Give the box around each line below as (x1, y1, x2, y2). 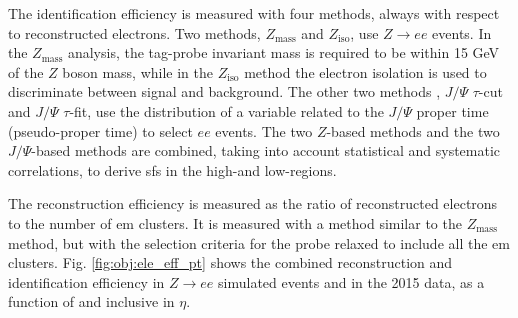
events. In (432, 22, 492, 43)
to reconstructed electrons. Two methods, (8, 22, 261, 43)
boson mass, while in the (62, 61, 214, 82)
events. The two (215, 120, 313, 141)
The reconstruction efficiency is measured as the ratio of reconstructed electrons (8, 193, 498, 214)
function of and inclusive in (8, 291, 175, 312)
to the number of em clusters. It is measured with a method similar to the (8, 212, 462, 233)
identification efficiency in (8, 271, 165, 292)
